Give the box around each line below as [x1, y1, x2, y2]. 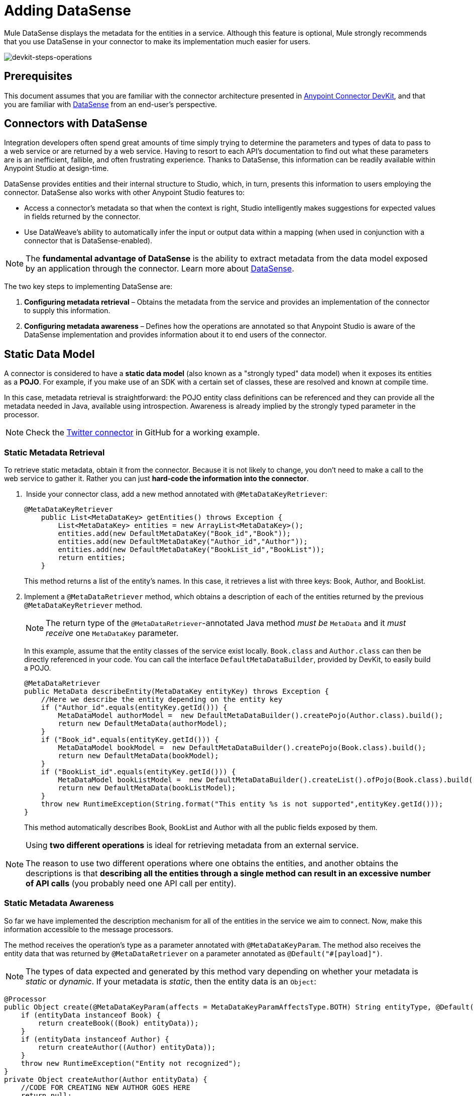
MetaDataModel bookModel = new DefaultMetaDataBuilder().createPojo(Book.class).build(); [58, 744, 426, 752]
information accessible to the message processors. [4, 925, 173, 934]
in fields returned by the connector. [24, 212, 141, 221]
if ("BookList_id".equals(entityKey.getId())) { [41, 768, 236, 776]
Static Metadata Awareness [4, 898, 114, 908]
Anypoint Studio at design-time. [4, 164, 109, 173]
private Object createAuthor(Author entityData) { [4, 1075, 207, 1083]
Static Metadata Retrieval [4, 447, 105, 458]
